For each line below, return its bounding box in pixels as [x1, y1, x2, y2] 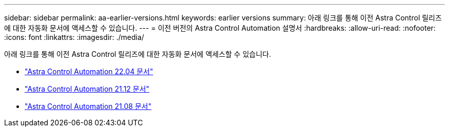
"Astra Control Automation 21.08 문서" [25, 102, 152, 111]
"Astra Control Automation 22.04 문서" [25, 67, 153, 76]
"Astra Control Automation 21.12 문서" [25, 84, 150, 93]
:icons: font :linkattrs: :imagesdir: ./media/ [4, 33, 145, 41]
